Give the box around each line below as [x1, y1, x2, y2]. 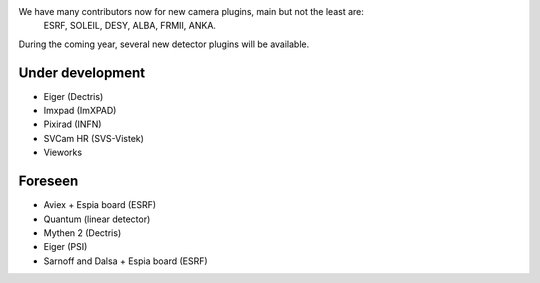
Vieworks [43, 146, 83, 159]
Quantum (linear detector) [43, 213, 151, 225]
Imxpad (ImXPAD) [43, 105, 117, 117]
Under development [18, 64, 146, 81]
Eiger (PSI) [43, 241, 88, 253]
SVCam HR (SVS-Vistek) [43, 132, 145, 144]
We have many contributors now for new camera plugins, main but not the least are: [18, 6, 365, 17]
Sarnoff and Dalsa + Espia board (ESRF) [43, 255, 209, 267]
